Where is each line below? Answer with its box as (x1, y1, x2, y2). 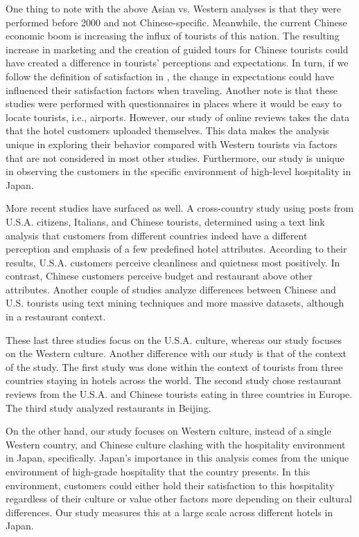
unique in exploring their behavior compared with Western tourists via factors (6, 136, 338, 151)
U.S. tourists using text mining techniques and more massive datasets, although (6, 295, 344, 310)
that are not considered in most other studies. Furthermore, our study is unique (6, 150, 344, 165)
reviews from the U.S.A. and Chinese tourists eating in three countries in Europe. (6, 387, 353, 401)
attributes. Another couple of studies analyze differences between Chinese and (6, 282, 336, 296)
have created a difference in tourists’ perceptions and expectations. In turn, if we (6, 55, 349, 70)
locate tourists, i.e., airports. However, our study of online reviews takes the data (6, 109, 350, 124)
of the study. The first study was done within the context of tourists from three (6, 359, 343, 374)
